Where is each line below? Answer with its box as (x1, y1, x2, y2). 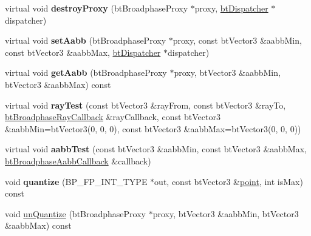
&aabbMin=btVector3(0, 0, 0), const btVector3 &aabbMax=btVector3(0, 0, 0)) (5, 122, 301, 135)
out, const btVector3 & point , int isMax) (154, 175, 303, 187)
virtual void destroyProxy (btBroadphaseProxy (5, 2, 188, 14)
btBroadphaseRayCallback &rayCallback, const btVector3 (5, 110, 220, 123)
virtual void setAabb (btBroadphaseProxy (5, 34, 166, 47)
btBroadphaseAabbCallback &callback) (5, 154, 151, 167)
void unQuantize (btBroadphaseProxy (5, 207, 146, 220)
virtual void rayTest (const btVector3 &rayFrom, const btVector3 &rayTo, (5, 98, 286, 111)
